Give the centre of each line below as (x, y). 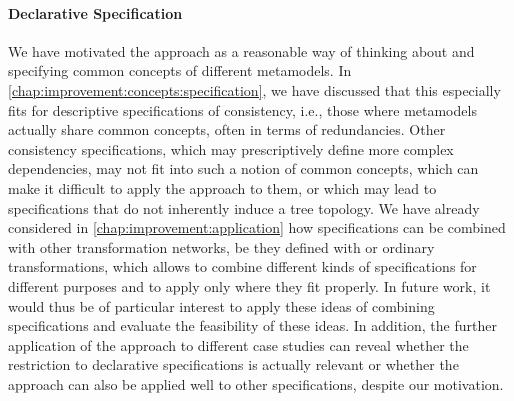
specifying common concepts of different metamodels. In (180, 70)
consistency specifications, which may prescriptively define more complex (231, 148)
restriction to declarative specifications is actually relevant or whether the (233, 364)
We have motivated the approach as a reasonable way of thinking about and (241, 50)
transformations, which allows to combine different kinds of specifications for (242, 266)
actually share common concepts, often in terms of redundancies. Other (227, 129)
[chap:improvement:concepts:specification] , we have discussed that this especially (254, 89)
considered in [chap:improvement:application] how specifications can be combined (257, 227)
